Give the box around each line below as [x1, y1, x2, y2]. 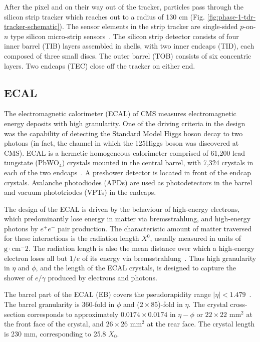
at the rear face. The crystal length [147, 318, 255, 329]
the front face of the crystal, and [4, 318, 104, 329]
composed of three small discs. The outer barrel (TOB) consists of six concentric [4, 50, 251, 61]
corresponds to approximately [27, 308, 119, 319]
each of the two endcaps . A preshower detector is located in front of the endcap [4, 167, 251, 177]
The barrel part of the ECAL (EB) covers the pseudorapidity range [4, 289, 211, 299]
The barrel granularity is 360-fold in [4, 299, 115, 309]
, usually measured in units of [150, 233, 241, 243]
